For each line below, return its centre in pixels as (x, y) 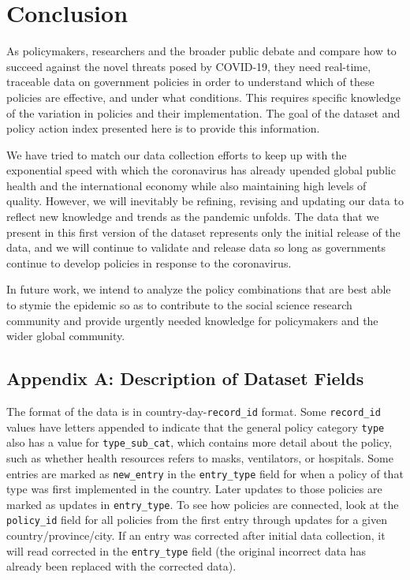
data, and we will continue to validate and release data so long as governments (196, 247)
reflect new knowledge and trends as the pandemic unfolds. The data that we (193, 217)
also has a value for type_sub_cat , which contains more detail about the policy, (199, 442)
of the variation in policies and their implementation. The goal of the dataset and (203, 112)
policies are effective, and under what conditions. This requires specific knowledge (203, 97)
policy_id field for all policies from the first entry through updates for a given (197, 520)
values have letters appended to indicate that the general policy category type (196, 427)
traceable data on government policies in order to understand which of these (190, 82)
